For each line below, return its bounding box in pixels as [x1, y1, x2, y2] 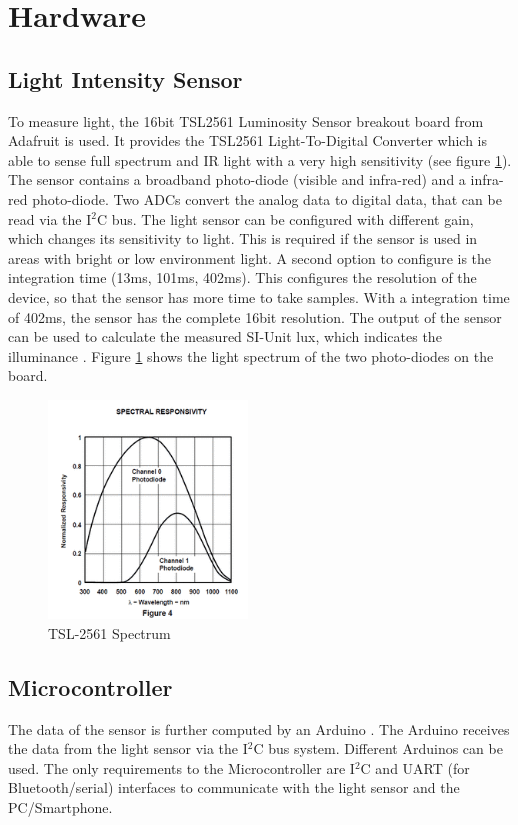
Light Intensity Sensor [8, 63, 243, 94]
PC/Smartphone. [8, 796, 113, 817]
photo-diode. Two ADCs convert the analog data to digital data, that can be [32, 188, 502, 209]
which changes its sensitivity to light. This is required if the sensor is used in [8, 228, 478, 249]
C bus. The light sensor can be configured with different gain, [96, 208, 474, 229]
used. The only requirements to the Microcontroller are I [8, 757, 355, 778]
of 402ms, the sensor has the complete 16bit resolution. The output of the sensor [8, 306, 502, 327]
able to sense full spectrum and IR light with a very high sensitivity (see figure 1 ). [8, 149, 512, 170]
